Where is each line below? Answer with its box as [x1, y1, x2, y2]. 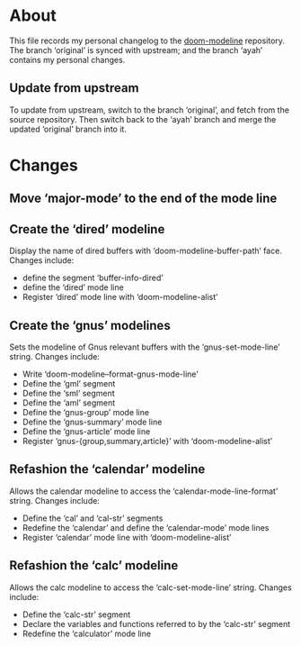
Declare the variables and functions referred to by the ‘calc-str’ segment [22, 618, 291, 629]
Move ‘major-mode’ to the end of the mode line [9, 191, 278, 206]
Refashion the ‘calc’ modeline [9, 558, 179, 573]
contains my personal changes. [9, 54, 126, 65]
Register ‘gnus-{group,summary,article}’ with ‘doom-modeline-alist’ [22, 435, 272, 446]
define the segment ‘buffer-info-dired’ [22, 272, 164, 284]
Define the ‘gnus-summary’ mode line [22, 416, 163, 427]
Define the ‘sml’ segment [22, 387, 115, 398]
